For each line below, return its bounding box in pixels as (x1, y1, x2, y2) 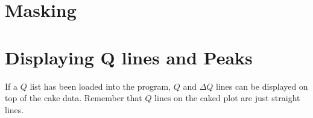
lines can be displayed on (216, 79, 308, 92)
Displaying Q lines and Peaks (5, 45, 253, 69)
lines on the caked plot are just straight (154, 92, 300, 104)
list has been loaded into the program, (30, 79, 171, 92)
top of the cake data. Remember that (5, 92, 142, 104)
